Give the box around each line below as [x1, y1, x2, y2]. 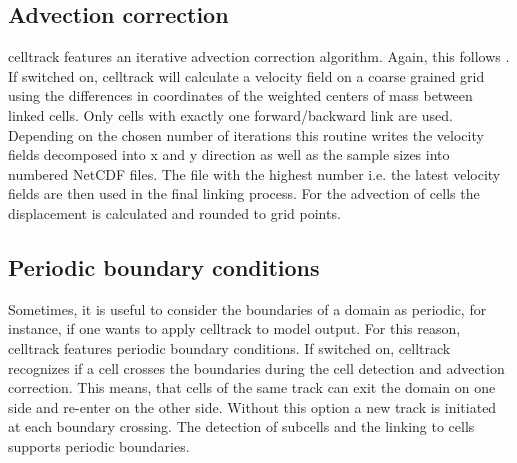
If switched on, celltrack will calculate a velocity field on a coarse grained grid [8, 65, 485, 86]
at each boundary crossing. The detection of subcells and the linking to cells [8, 416, 475, 437]
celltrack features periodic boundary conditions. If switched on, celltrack [8, 337, 451, 358]
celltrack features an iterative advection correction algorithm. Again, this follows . [8, 46, 510, 67]
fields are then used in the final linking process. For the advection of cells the [8, 183, 480, 204]
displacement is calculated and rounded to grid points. [8, 202, 341, 223]
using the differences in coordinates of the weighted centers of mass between [8, 85, 473, 106]
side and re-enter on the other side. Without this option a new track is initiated [8, 396, 497, 417]
